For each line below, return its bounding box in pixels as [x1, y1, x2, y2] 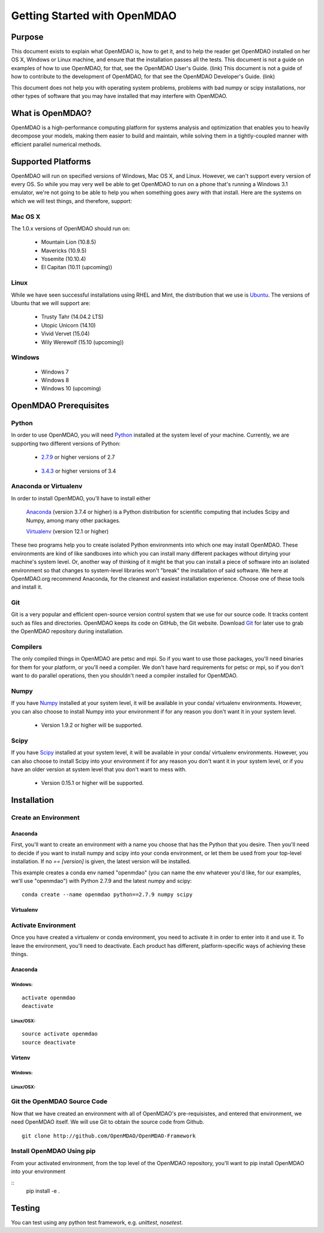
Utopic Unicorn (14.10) [41, 321, 96, 329]
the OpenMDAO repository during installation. [11, 628, 124, 635]
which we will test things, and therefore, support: [11, 197, 132, 204]
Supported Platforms [11, 156, 91, 166]
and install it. [11, 583, 43, 591]
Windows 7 [41, 368, 69, 375]
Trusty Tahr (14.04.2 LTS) [41, 313, 104, 321]
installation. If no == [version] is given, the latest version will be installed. [11, 858, 191, 865]
